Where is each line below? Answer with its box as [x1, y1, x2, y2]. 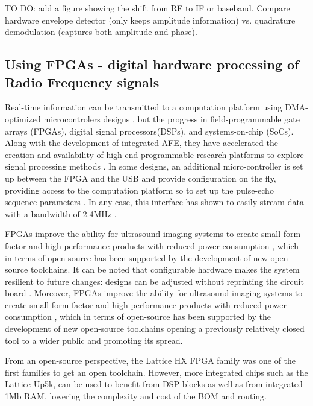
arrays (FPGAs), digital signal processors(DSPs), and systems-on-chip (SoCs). [5, 124, 294, 137]
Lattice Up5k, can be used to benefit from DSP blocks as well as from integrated [5, 378, 303, 390]
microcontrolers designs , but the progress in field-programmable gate [43, 112, 300, 125]
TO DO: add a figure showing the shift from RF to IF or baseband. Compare [5, 2, 290, 14]
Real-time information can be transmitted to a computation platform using [5, 101, 282, 113]
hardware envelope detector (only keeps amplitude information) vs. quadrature [5, 13, 296, 26]
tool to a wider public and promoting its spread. [5, 334, 183, 346]
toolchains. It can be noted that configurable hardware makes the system [30, 263, 300, 276]
